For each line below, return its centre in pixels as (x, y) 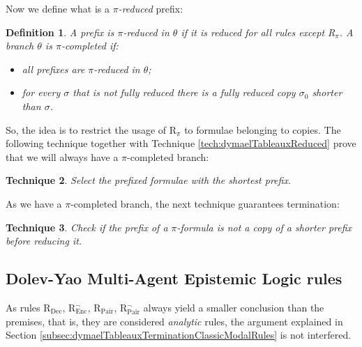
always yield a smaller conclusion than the (234, 307)
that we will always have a (62, 156)
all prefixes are (53, 69)
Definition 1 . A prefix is (60, 32)
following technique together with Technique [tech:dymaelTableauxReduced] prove (181, 143)
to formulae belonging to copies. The (263, 129)
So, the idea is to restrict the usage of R (91, 129)
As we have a (34, 203)
